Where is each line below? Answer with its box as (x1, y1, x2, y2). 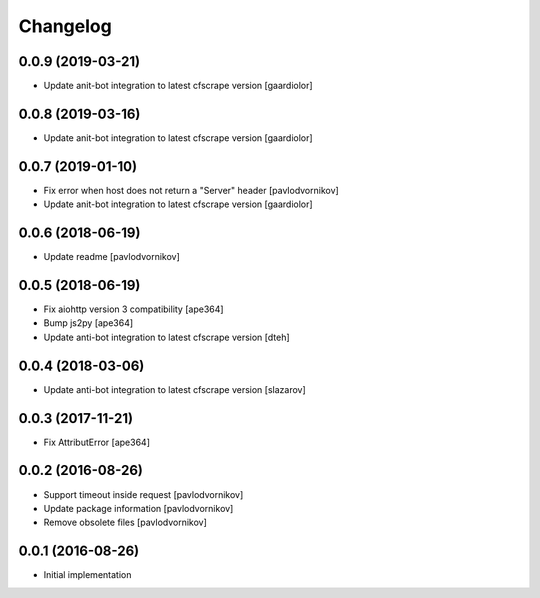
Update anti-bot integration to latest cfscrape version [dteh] (43, 331, 290, 343)
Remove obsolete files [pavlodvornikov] (43, 516, 207, 529)
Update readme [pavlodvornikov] (43, 251, 180, 263)
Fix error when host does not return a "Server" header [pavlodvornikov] (43, 184, 339, 196)
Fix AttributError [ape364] (43, 436, 150, 448)
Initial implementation (43, 569, 132, 581)
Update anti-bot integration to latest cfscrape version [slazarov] (43, 383, 307, 395)
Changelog (18, 15, 112, 37)
